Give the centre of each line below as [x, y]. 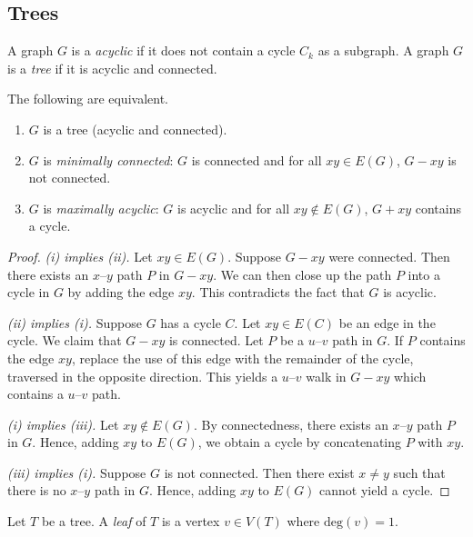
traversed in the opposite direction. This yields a [143, 376]
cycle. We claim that [65, 340]
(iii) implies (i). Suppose [77, 472]
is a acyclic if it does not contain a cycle [183, 50]
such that [419, 472]
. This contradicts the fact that [278, 292]
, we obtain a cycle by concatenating [300, 442]
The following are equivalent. [88, 99]
